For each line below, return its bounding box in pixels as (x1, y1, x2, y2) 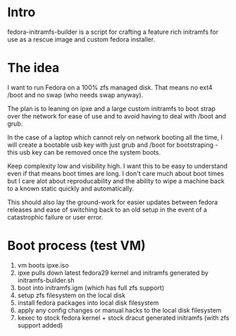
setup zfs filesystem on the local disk (17, 291, 125, 299)
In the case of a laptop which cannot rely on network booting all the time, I (7, 133, 223, 141)
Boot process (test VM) (7, 238, 146, 254)
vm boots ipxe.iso (17, 260, 69, 269)
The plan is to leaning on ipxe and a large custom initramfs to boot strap (7, 104, 216, 113)
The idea (7, 60, 60, 76)
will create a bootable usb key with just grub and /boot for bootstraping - (7, 140, 218, 149)
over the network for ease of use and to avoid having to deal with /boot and (7, 112, 227, 120)
